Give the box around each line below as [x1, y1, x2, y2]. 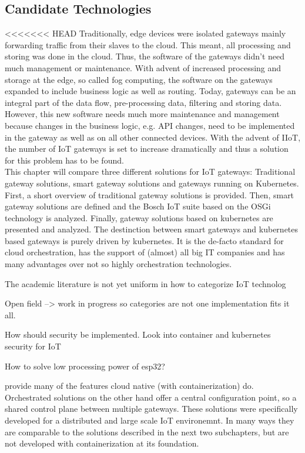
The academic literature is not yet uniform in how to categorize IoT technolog [5, 277, 286, 289]
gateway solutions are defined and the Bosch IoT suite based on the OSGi [5, 200, 271, 212]
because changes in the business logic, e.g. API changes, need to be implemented [5, 119, 295, 131]
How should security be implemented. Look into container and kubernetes [5, 328, 271, 341]
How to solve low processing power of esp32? [5, 359, 165, 372]
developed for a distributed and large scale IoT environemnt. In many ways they [5, 414, 294, 427]
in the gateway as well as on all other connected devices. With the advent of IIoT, [5, 131, 301, 143]
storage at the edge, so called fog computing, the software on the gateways [5, 73, 273, 85]
